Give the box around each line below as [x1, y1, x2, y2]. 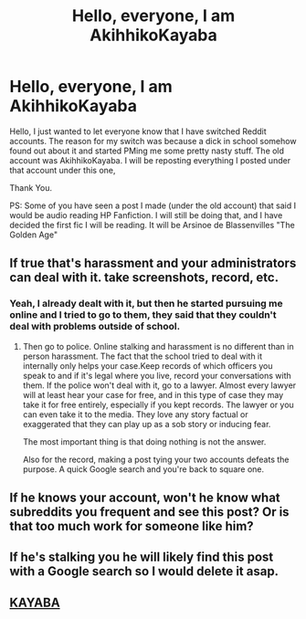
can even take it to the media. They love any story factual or [22, 408, 248, 420]
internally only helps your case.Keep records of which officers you [22, 360, 273, 371]
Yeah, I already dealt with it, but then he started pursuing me [9, 298, 283, 310]
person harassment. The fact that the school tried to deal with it [22, 351, 263, 362]
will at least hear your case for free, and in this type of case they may [22, 389, 284, 400]
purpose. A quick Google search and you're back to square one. [22, 463, 265, 475]
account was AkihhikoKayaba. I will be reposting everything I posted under [9, 154, 290, 165]
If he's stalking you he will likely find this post [9, 550, 274, 565]
